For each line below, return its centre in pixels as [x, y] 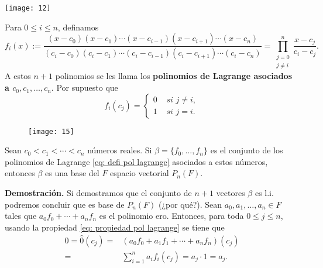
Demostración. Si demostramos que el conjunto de [98, 193]
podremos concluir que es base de [65, 204]
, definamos [78, 27]
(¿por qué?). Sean [190, 204]
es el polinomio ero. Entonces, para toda [171, 216]
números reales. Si [120, 150]
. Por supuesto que [85, 87]
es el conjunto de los [247, 150]
